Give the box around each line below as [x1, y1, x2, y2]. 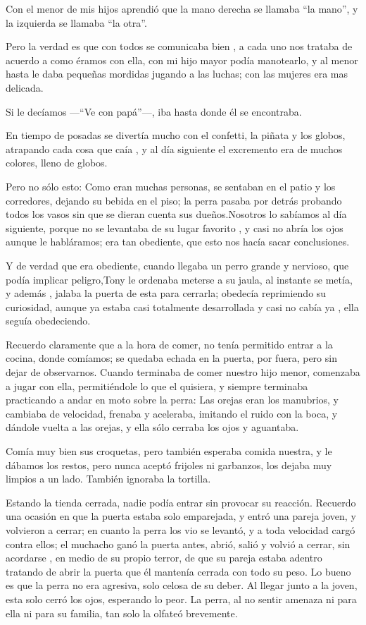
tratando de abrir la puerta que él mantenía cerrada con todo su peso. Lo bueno [6, 564, 351, 578]
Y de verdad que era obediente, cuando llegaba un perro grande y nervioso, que [6, 257, 349, 272]
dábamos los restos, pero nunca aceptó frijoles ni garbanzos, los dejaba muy [6, 457, 332, 472]
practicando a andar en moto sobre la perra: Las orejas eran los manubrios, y [6, 392, 339, 407]
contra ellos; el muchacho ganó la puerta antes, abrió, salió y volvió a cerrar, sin [6, 536, 351, 551]
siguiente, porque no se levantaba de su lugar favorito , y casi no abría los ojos [6, 220, 343, 235]
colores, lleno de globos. [6, 155, 108, 170]
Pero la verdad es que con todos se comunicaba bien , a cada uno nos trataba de [6, 39, 353, 54]
